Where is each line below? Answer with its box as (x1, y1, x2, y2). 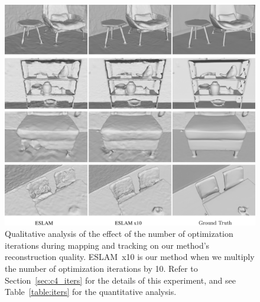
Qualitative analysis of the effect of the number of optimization (5, 227, 233, 240)
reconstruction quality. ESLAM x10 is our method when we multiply (5, 250, 255, 263)
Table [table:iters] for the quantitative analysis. (5, 285, 177, 298)
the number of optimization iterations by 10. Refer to (5, 262, 198, 275)
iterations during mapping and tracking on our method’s (5, 239, 210, 251)
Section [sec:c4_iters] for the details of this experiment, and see (5, 274, 236, 286)
